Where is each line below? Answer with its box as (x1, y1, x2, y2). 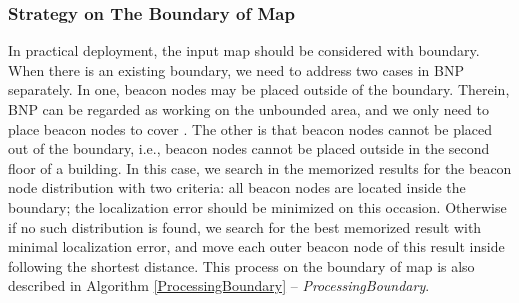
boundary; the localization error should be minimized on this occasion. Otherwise (8, 196, 507, 217)
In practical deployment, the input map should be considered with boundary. (8, 40, 480, 61)
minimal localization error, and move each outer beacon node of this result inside (8, 236, 505, 257)
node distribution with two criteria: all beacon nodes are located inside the (8, 177, 466, 198)
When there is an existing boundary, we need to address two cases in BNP (8, 59, 464, 80)
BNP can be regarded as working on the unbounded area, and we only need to (8, 99, 489, 119)
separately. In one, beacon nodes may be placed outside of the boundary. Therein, (8, 79, 510, 100)
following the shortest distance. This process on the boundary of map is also (8, 255, 475, 276)
